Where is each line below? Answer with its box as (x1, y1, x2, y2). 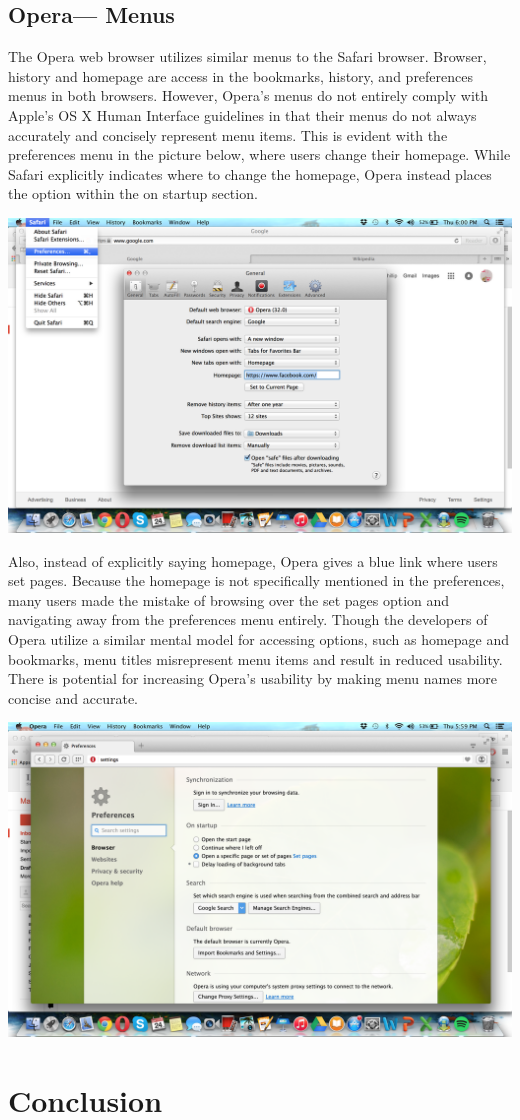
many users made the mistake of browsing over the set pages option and (8, 589, 450, 610)
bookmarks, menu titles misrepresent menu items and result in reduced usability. (8, 648, 503, 669)
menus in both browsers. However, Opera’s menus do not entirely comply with (8, 85, 489, 106)
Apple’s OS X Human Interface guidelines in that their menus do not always (8, 104, 477, 125)
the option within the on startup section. (8, 183, 258, 204)
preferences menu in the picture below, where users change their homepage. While (8, 144, 511, 165)
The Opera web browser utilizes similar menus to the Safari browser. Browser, (8, 46, 487, 67)
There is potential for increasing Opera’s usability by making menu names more (8, 668, 498, 689)
